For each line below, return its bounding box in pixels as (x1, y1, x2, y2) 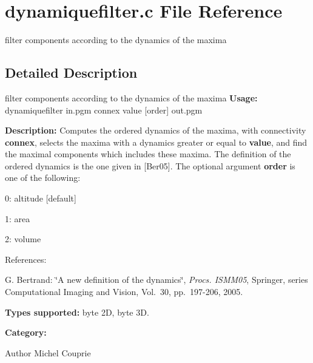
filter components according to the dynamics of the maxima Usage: (5, 91, 258, 104)
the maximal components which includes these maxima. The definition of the (5, 148, 291, 160)
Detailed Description (5, 63, 138, 82)
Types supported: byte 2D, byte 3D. (5, 305, 149, 318)
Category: (5, 326, 47, 339)
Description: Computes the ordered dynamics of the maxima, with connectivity (5, 124, 306, 137)
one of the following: (5, 171, 81, 184)
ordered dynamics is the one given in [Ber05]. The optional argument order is (5, 159, 295, 172)
